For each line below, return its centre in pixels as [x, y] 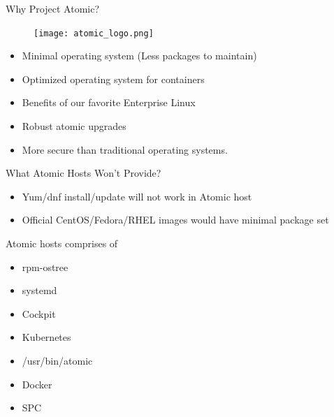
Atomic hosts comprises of [62, 243]
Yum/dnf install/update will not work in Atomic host [137, 196]
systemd [39, 290]
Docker [37, 384]
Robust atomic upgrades [74, 126]
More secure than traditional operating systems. [125, 149]
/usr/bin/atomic [57, 360]
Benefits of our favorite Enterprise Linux [109, 102]
